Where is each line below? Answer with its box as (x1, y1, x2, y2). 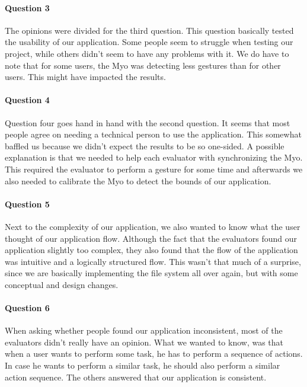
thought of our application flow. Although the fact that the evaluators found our (5, 232, 297, 244)
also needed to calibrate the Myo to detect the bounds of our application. (5, 174, 271, 187)
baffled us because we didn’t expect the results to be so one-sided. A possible (5, 139, 284, 152)
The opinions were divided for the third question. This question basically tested (5, 24, 294, 36)
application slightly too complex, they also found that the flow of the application (5, 244, 298, 256)
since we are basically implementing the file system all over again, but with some (5, 267, 298, 279)
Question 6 (5, 302, 50, 314)
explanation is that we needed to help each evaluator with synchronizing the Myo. (5, 151, 303, 164)
